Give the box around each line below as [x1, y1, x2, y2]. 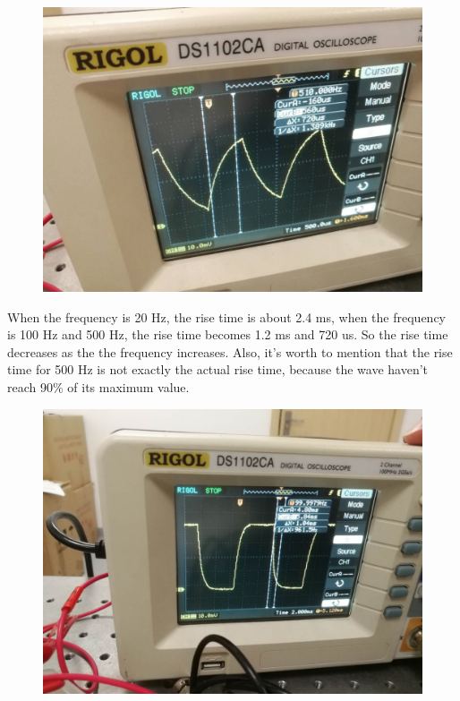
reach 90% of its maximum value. [7, 377, 190, 396]
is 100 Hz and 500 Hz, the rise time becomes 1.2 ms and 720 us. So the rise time [7, 325, 448, 344]
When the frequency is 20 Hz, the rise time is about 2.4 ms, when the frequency [7, 307, 446, 326]
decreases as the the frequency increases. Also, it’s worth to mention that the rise [7, 342, 453, 361]
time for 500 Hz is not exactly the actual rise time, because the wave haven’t [7, 360, 429, 379]
